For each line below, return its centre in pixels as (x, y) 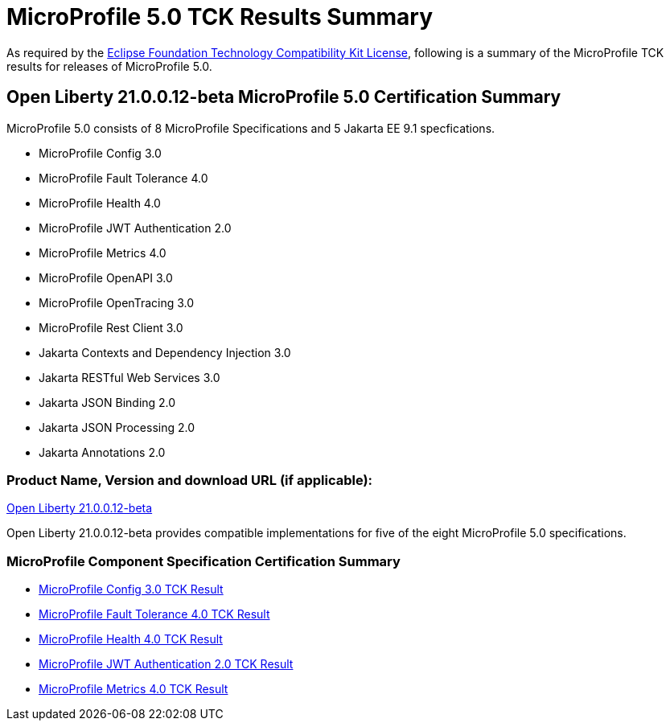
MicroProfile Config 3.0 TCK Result (131, 589)
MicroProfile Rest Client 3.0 (111, 327)
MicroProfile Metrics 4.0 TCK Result (134, 689)
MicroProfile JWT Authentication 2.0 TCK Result (166, 664)
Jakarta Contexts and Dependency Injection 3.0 (165, 352)
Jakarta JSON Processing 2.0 (117, 427)
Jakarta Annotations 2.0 (102, 452)
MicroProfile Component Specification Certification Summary (203, 561)
